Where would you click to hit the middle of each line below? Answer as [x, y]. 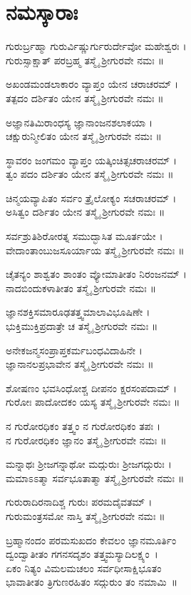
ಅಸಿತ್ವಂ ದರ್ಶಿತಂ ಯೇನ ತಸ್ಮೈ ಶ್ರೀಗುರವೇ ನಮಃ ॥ [86, 212]
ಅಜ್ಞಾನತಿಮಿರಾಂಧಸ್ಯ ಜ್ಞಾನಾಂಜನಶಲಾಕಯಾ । [79, 122]
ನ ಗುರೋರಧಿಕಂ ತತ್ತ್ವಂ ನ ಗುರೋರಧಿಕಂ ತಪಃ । [83, 426]
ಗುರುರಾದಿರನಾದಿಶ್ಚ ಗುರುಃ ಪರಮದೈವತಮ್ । [79, 502]
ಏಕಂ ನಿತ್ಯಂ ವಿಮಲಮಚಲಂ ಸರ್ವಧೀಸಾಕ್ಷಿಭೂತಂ [84, 567]
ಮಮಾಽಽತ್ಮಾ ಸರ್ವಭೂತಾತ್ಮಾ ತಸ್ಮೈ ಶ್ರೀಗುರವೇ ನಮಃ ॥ [95, 477]
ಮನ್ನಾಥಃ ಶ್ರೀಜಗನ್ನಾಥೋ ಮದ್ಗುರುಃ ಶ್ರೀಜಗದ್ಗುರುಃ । [89, 464]
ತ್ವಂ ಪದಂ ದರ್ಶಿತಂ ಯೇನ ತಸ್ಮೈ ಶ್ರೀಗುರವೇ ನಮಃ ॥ [90, 174]
